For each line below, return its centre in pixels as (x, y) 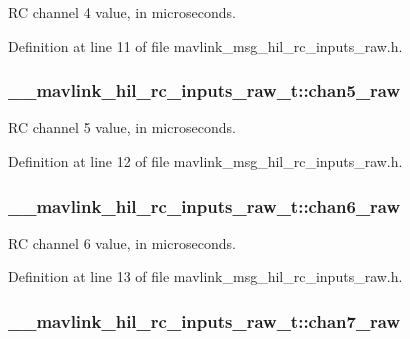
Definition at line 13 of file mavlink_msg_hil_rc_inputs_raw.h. (205, 276)
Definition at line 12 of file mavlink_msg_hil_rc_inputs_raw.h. (205, 161)
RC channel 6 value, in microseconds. (122, 242)
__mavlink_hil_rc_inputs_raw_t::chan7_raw (204, 320)
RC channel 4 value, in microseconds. (122, 12)
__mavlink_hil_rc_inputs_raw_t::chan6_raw (204, 205)
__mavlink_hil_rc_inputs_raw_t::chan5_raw (204, 90)
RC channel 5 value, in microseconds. (122, 127)
